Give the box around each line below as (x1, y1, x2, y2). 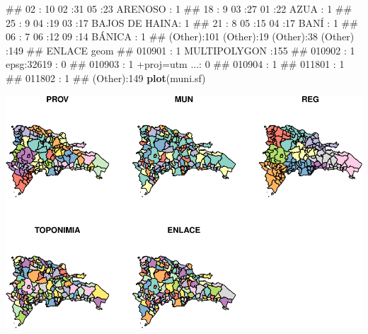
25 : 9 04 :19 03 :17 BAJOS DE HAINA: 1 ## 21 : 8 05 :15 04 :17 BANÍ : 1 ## (6, 15, 358, 30)
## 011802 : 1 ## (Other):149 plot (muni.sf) (6, 70, 206, 85)
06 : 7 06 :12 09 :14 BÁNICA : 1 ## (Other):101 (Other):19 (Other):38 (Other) (6, 29, 355, 44)
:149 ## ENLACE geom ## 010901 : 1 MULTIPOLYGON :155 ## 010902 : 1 (6, 42, 355, 57)
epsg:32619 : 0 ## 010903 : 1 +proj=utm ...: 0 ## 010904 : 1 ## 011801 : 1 (6, 57, 345, 71)
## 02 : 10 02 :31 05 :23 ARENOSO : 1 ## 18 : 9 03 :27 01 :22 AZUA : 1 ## (6, 1, 352, 16)
